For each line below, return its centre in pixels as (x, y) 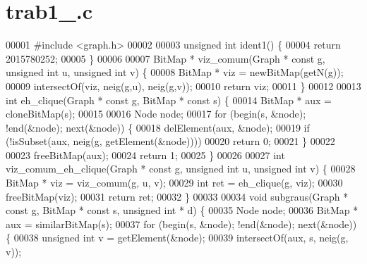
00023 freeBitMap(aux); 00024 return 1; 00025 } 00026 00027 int (145, 155)
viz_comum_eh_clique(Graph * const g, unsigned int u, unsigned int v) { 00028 (181, 169)
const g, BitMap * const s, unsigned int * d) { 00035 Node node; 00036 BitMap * (182, 210)
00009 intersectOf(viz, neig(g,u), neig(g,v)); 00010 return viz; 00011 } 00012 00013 (183, 86)
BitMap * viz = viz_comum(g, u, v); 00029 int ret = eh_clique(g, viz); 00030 (174, 183)
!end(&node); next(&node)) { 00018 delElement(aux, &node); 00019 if (158, 127)
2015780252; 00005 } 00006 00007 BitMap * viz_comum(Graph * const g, (166, 58)
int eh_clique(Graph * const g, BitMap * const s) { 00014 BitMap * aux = (169, 100)
